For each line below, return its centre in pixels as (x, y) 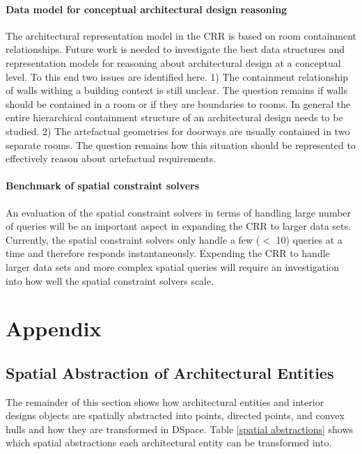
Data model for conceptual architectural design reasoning (147, 9)
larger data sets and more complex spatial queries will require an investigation (172, 266)
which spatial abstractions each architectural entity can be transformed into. (169, 443)
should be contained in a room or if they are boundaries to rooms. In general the (178, 103)
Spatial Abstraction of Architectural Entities (170, 372)
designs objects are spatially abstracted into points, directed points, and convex (175, 415)
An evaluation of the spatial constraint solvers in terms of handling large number (179, 212)
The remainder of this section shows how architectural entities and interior (165, 401)
